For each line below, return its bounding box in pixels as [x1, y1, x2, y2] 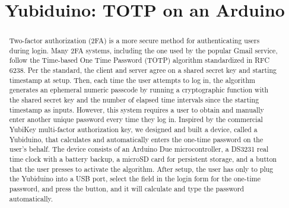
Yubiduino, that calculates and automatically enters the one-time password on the [9, 134, 263, 144]
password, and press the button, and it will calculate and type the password [9, 184, 244, 194]
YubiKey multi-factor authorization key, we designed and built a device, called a [9, 124, 258, 135]
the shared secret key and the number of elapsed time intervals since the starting [9, 95, 259, 105]
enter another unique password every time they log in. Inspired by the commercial [9, 114, 263, 124]
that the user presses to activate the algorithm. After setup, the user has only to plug [9, 164, 274, 174]
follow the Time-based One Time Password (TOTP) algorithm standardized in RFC [9, 55, 270, 65]
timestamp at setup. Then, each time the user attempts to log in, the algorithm [9, 75, 255, 85]
